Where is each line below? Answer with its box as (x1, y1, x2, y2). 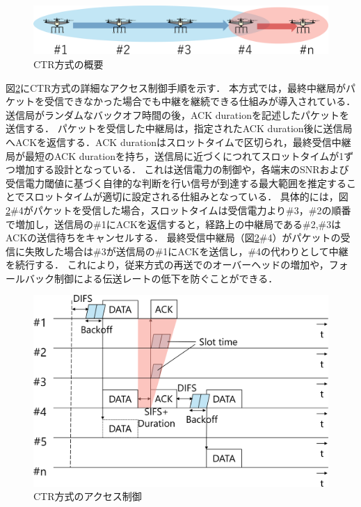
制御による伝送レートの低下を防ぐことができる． (54, 271, 278, 285)
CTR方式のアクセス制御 (33, 489, 142, 504)
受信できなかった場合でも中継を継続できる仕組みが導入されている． (44, 94, 356, 108)
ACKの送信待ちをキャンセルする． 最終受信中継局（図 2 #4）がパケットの (6, 230, 341, 245)
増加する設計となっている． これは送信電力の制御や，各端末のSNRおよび (15, 162, 349, 177)
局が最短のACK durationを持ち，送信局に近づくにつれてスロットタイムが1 (6, 148, 344, 163)
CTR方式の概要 (33, 56, 104, 71)
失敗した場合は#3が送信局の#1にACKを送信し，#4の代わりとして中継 (24, 243, 348, 258)
